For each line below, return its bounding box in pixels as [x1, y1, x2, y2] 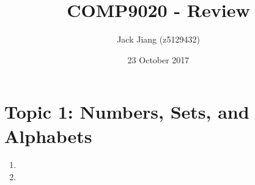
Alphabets [4, 123, 92, 148]
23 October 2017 [127, 53, 190, 66]
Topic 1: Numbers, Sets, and [4, 99, 249, 124]
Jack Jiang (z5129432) [117, 33, 200, 46]
